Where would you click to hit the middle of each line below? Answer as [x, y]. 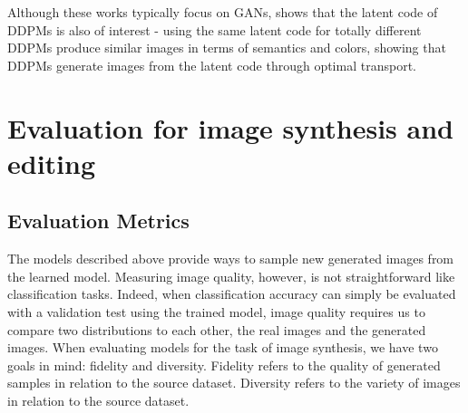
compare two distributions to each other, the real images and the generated [217, 329]
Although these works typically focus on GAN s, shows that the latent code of [223, 12]
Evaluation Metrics [98, 221]
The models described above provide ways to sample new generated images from [231, 259]
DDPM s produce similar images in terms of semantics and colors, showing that [227, 48]
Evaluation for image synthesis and [230, 127]
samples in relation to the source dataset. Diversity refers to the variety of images [234, 383]
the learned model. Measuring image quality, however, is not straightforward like [231, 276]
